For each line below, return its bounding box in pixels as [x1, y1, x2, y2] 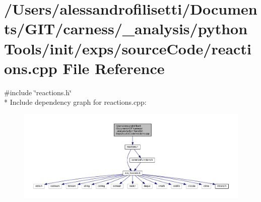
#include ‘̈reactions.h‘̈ [4, 87, 72, 97]
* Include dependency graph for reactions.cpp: [4, 97, 147, 107]
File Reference [62, 57, 165, 78]
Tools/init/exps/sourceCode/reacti [4, 38, 251, 58]
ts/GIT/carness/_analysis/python [4, 18, 248, 39]
